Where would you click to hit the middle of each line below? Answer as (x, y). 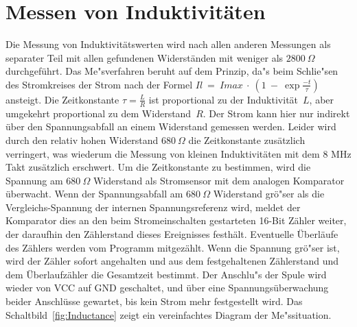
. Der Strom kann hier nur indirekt (276, 113)
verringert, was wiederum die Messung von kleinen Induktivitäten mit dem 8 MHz (178, 153)
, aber (322, 99)
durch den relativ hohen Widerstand (82, 140)
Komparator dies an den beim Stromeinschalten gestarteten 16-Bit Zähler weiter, (176, 220)
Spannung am (34, 180)
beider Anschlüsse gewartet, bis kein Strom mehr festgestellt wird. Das (154, 301)
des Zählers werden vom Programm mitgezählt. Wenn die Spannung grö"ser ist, (173, 247)
